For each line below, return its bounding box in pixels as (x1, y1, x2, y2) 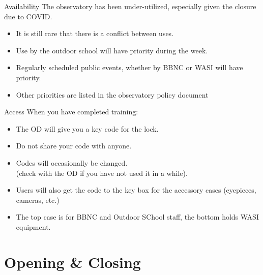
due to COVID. (4, 11, 52, 21)
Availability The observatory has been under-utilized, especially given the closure (4, 1, 256, 11)
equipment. (16, 221, 51, 232)
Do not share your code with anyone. (16, 140, 132, 151)
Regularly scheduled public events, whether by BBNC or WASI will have (16, 62, 243, 73)
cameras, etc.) (16, 194, 60, 205)
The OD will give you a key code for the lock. (16, 123, 159, 134)
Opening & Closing (4, 251, 141, 272)
